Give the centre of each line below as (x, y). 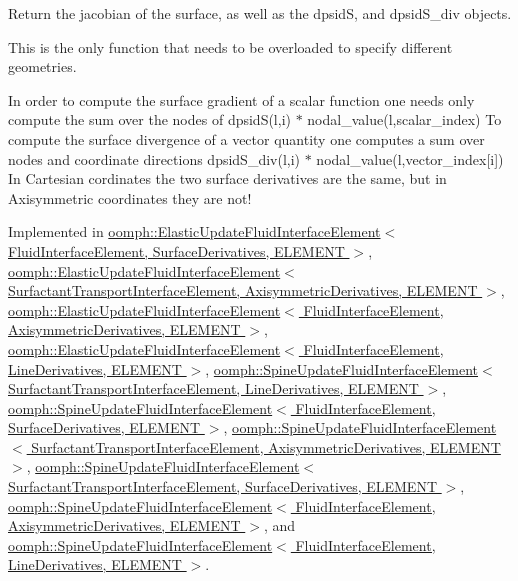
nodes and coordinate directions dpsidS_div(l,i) (154, 158)
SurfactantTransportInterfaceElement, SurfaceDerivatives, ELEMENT (223, 486)
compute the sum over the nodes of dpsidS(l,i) (149, 119)
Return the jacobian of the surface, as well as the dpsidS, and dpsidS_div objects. (260, 13)
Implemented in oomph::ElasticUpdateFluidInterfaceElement (194, 231)
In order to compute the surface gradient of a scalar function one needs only (241, 99)
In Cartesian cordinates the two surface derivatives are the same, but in (227, 178)
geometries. (42, 66)
